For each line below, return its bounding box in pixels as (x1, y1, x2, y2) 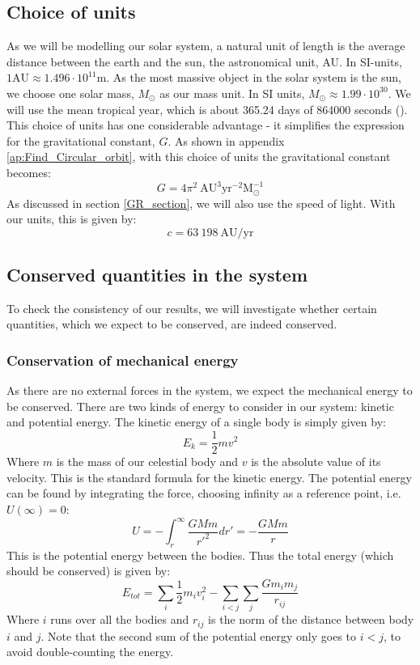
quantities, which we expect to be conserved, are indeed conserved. (6, 316, 337, 332)
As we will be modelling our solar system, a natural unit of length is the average (6, 37, 405, 54)
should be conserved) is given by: (6, 562, 171, 579)
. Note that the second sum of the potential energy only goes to (40, 627, 357, 644)
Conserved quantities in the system (6, 262, 308, 287)
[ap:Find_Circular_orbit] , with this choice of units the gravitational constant (6, 148, 391, 165)
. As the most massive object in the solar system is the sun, (106, 69, 401, 86)
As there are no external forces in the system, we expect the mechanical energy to (6, 382, 413, 399)
